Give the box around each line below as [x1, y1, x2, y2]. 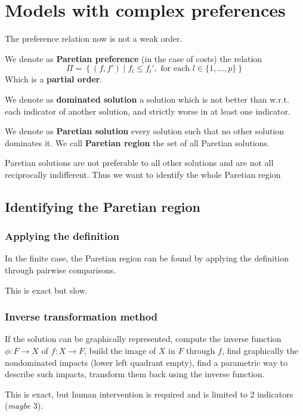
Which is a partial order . [5, 73, 103, 85]
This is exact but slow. [5, 284, 88, 296]
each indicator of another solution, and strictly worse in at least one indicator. [5, 104, 290, 117]
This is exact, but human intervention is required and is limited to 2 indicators [5, 387, 293, 400]
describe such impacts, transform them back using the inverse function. [5, 368, 265, 380]
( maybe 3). [5, 399, 44, 412]
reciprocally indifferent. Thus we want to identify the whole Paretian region [5, 168, 281, 180]
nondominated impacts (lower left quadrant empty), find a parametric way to [5, 356, 287, 368]
